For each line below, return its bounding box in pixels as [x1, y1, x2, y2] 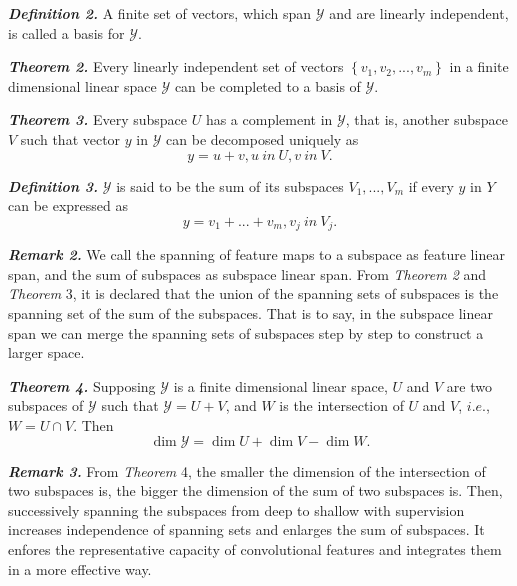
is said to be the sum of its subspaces [116, 175, 344, 196]
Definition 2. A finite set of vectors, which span [8, 3, 312, 23]
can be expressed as [8, 195, 129, 216]
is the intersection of [279, 395, 404, 416]
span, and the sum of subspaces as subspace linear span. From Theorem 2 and [8, 263, 487, 284]
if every [408, 175, 454, 196]
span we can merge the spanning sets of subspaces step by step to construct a [8, 322, 484, 343]
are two [446, 375, 493, 396]
